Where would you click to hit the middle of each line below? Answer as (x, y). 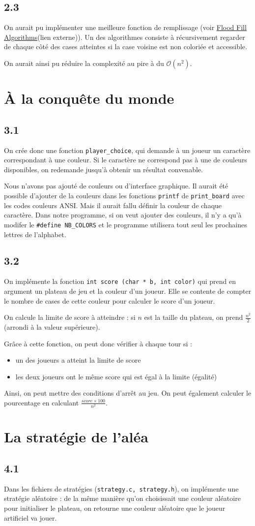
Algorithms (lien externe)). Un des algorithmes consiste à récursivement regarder (125, 37)
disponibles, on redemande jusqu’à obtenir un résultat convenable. (103, 169)
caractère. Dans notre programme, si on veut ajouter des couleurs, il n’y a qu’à (123, 215)
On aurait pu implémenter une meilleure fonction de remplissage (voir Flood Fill (125, 27)
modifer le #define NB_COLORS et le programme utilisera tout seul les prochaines (126, 224)
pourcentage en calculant (42, 402)
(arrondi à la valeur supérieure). (52, 326)
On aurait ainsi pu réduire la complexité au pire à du (84, 63)
